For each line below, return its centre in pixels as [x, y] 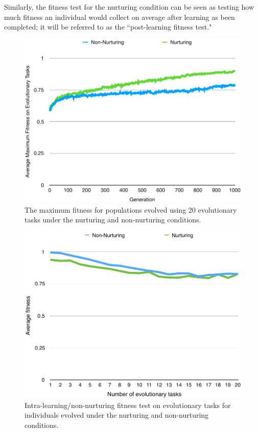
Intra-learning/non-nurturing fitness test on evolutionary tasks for [128, 405]
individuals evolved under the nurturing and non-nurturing [117, 415]
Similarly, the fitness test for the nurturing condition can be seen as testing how [129, 7]
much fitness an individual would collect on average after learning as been [120, 17]
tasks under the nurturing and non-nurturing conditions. [113, 220]
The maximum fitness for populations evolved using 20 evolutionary [131, 209]
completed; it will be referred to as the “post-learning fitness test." [108, 27]
